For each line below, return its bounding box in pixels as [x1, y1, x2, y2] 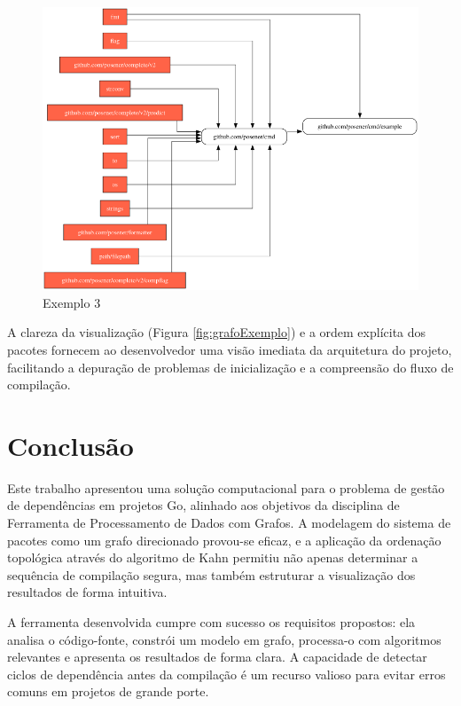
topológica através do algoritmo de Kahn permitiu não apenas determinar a [7, 548, 418, 567]
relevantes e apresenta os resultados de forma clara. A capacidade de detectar [7, 647, 427, 666]
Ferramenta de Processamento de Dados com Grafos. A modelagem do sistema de [7, 514, 451, 532]
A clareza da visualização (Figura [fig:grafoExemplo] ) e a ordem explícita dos [7, 323, 426, 341]
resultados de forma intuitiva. [7, 583, 168, 601]
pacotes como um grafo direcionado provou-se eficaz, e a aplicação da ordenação [7, 530, 441, 549]
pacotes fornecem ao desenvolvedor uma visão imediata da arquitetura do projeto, [7, 340, 452, 358]
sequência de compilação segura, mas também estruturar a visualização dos [7, 565, 416, 584]
